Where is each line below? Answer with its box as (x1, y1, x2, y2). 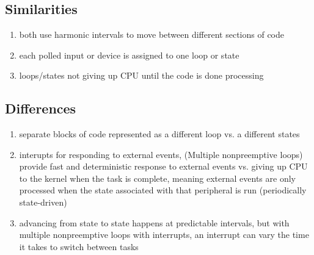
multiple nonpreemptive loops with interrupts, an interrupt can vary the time (19, 228, 309, 241)
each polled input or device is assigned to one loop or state (19, 48, 239, 61)
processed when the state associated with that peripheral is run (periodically (19, 184, 307, 196)
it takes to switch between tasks (19, 240, 139, 253)
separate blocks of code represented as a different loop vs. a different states (19, 127, 300, 140)
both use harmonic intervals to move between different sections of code (19, 28, 284, 40)
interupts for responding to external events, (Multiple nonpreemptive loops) (19, 148, 303, 160)
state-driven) (19, 195, 67, 208)
